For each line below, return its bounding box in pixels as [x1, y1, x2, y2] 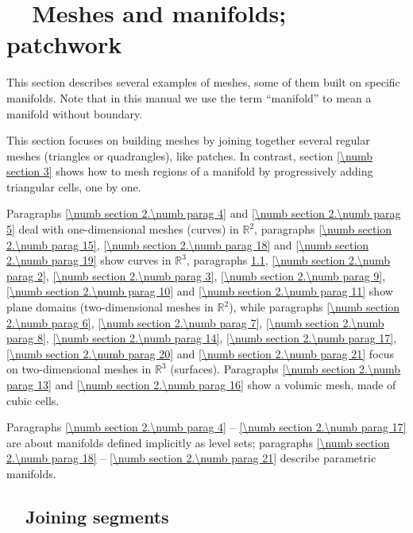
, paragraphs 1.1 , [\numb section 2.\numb [186, 252, 390, 268]
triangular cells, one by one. [6, 178, 141, 195]
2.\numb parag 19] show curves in [6, 252, 172, 268]
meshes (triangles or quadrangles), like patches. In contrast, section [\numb [6, 147, 373, 164]
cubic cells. [6, 392, 60, 408]
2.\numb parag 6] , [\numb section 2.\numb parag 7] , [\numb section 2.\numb [6, 314, 384, 330]
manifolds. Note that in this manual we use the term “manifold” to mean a [6, 89, 372, 106]
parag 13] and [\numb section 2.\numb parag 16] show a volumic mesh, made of [6, 377, 396, 392]
